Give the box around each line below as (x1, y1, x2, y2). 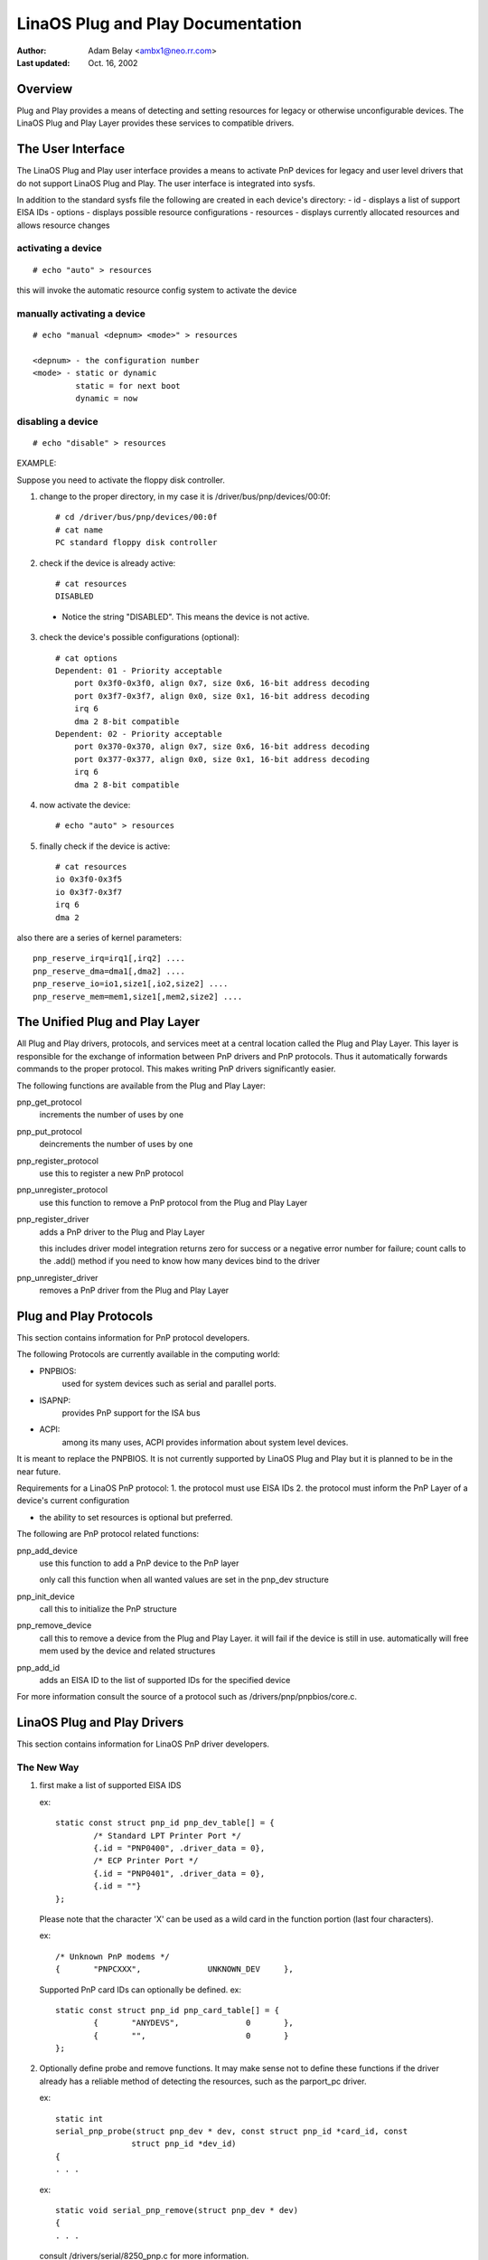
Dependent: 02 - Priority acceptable (55, 729, 223, 739)
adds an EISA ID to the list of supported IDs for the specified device (39, 1675, 291, 1686)
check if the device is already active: (39, 557, 176, 569)
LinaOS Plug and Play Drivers (16, 1715, 184, 1730)
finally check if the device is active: (39, 841, 171, 852)
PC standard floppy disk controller (55, 538, 218, 548)
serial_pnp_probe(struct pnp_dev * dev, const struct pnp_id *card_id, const (55, 2126, 408, 2137)
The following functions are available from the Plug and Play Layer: (16, 1080, 266, 1091)
